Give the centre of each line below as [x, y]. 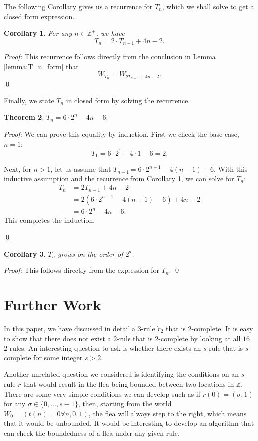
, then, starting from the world [125, 403]
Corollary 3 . [25, 253]
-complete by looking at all [199, 338]
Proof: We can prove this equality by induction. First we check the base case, [122, 134]
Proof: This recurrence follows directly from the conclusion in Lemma [110, 56]
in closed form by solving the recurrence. [128, 100]
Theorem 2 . [24, 117]
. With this [230, 169]
